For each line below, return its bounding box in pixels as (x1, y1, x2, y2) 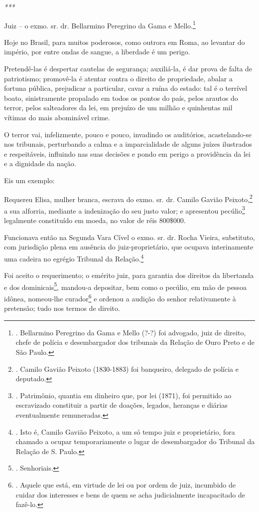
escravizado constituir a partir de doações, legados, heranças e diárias (15, 400, 228, 410)
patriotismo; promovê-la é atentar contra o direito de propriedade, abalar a (4, 73, 233, 83)
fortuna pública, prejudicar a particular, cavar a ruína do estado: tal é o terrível (4, 83, 248, 93)
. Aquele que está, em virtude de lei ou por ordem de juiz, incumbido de (15, 479, 236, 490)
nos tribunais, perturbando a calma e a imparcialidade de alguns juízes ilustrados (4, 139, 252, 149)
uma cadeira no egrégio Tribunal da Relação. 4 (4, 252, 144, 263)
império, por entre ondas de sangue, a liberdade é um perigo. (4, 46, 190, 57)
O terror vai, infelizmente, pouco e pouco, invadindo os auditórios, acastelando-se (4, 129, 252, 139)
